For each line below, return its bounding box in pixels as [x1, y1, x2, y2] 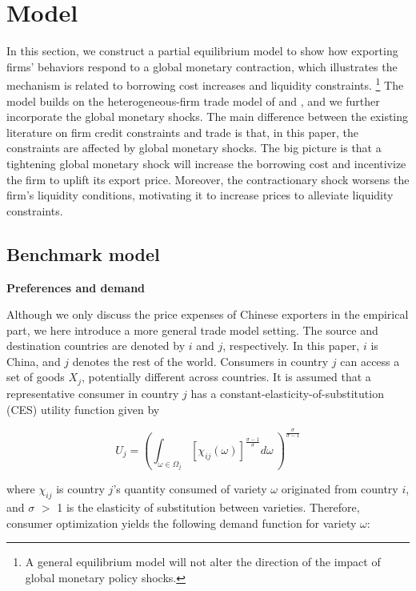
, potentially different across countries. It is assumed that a [81, 368, 371, 385]
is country [56, 480, 105, 497]
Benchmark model [6, 241, 160, 266]
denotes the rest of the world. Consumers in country [72, 352, 329, 369]
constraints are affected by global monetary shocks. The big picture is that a [6, 139, 382, 156]
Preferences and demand [6, 279, 146, 295]
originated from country [281, 480, 398, 497]
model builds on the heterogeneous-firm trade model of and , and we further [6, 92, 380, 109]
